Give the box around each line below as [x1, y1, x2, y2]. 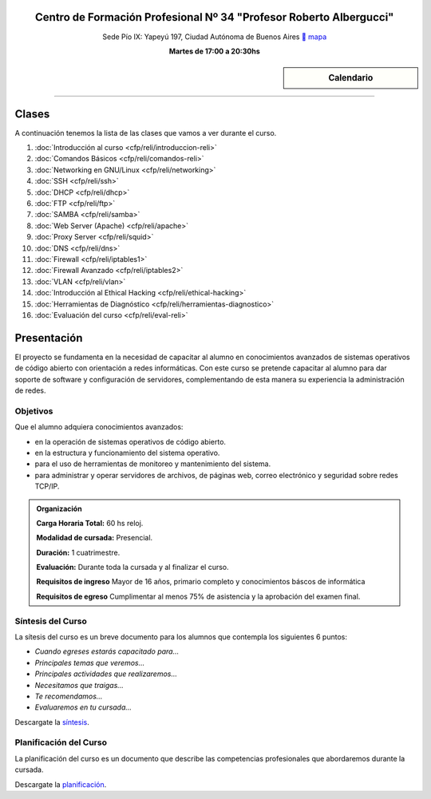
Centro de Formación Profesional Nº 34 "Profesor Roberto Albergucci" [34, 10, 394, 24]
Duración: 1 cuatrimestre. [36, 548, 121, 557]
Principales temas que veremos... [34, 658, 145, 667]
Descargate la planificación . [14, 779, 107, 789]
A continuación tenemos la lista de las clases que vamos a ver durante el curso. [14, 128, 277, 137]
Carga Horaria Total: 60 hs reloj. [36, 518, 144, 528]
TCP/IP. [34, 481, 60, 491]
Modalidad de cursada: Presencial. [36, 533, 153, 543]
